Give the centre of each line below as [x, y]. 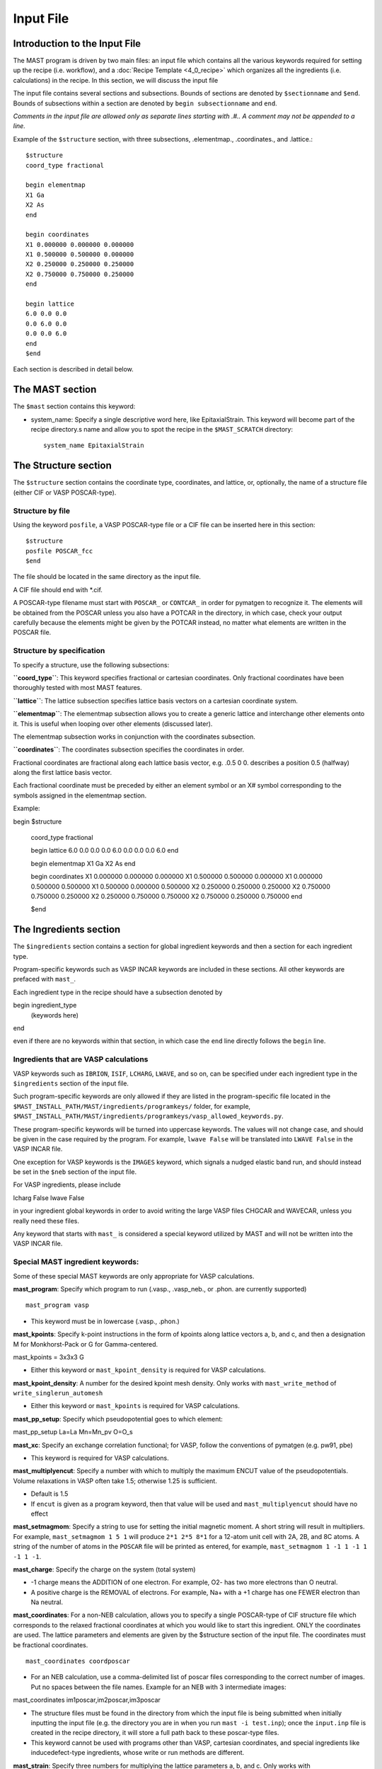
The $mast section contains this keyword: [74, 406]
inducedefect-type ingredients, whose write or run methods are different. [138, 1753]
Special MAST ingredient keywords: [76, 1262]
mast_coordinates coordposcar [78, 1661]
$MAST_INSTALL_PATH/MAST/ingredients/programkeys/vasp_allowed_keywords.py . [148, 1116]
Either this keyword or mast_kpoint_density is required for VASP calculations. [149, 1370]
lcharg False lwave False [49, 1198]
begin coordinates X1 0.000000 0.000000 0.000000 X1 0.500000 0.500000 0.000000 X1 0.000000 [177, 877]
